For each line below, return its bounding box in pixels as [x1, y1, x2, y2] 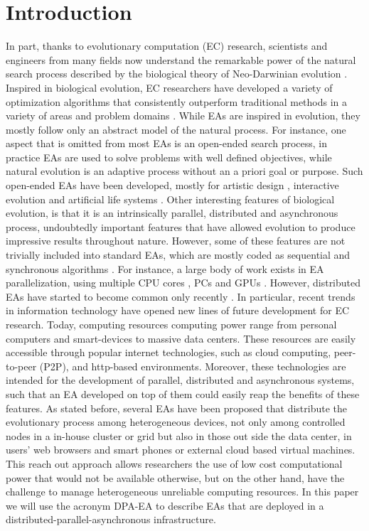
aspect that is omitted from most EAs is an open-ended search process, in [6, 136, 327, 151]
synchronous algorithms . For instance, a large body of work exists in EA [6, 261, 324, 276]
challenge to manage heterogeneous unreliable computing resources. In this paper [6, 484, 359, 499]
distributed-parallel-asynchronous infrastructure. [6, 512, 216, 527]
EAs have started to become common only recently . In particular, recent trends [6, 289, 355, 304]
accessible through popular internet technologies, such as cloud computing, [6, 345, 331, 360]
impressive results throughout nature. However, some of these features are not [6, 233, 346, 248]
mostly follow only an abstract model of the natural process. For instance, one [6, 122, 346, 136]
